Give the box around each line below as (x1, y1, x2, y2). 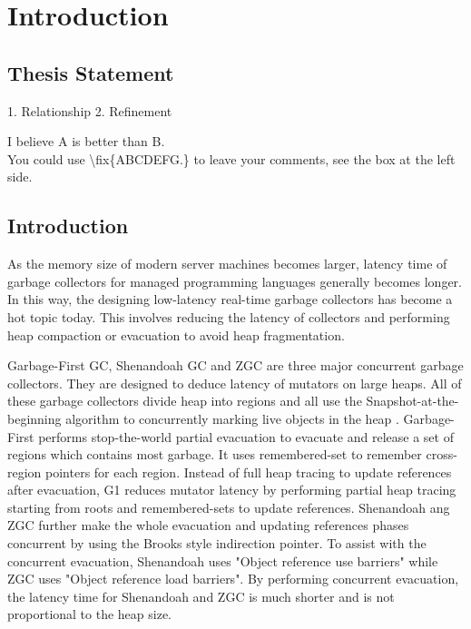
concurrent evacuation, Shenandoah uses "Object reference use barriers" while (7, 551, 438, 570)
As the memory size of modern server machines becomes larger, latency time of (7, 254, 447, 273)
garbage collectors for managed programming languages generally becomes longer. (7, 271, 462, 290)
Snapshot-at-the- (366, 391, 459, 410)
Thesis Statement (7, 58, 174, 86)
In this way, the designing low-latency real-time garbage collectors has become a (7, 290, 453, 309)
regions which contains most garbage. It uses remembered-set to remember (7, 445, 422, 464)
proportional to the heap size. (7, 604, 172, 624)
